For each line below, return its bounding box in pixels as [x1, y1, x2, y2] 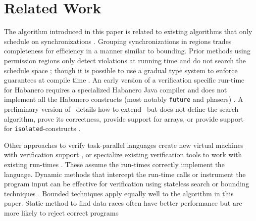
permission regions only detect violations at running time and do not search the [4, 55, 246, 65]
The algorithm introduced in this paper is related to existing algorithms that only [4, 26, 253, 37]
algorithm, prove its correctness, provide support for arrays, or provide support [4, 113, 244, 124]
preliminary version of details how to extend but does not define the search [4, 103, 239, 114]
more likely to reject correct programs [4, 207, 119, 218]
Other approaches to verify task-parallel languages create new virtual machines [4, 139, 244, 150]
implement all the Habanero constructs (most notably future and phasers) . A [4, 94, 243, 104]
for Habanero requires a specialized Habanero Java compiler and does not [4, 84, 227, 94]
